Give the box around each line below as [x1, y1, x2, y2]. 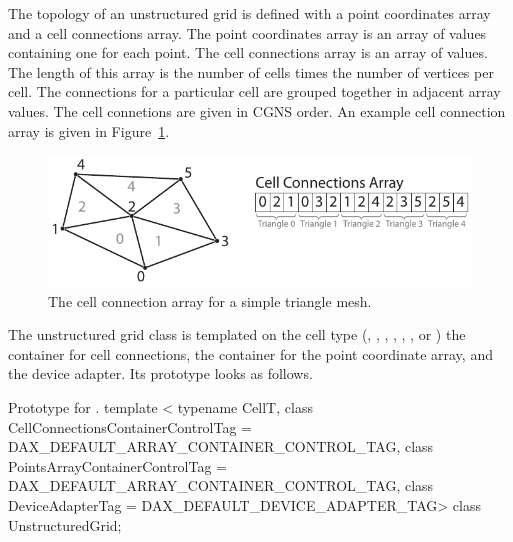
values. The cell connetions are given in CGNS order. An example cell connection [8, 100, 506, 121]
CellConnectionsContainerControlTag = [8, 416, 253, 437]
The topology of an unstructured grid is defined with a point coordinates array [8, 3, 491, 23]
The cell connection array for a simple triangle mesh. [48, 290, 372, 311]
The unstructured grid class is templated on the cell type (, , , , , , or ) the [8, 324, 466, 345]
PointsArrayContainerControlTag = [8, 455, 228, 476]
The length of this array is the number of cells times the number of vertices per [8, 61, 494, 82]
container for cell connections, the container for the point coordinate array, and [8, 343, 493, 364]
